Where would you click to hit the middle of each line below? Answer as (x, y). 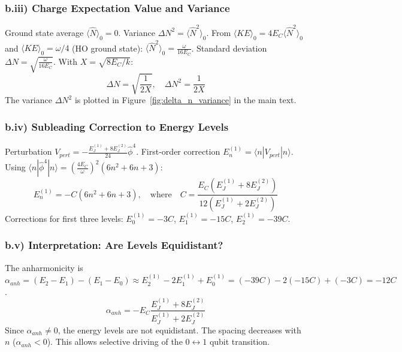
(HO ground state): (108, 48)
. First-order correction (178, 151)
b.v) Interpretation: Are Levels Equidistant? (114, 245)
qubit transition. (240, 342)
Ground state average (44, 32)
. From (219, 32)
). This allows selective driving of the (115, 342)
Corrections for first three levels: (64, 218)
